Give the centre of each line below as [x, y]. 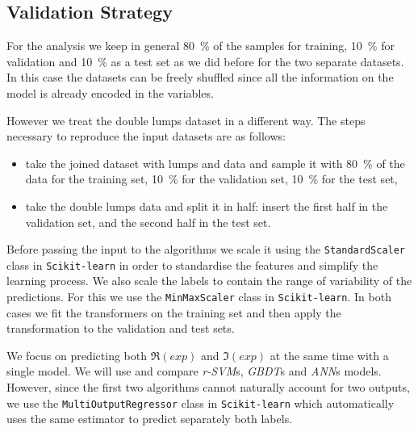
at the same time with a [329, 355]
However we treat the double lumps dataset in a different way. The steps [186, 120]
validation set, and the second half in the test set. [148, 222]
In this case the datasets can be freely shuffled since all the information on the [200, 77]
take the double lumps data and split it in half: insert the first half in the [207, 206]
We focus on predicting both [77, 355]
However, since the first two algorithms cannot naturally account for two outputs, [208, 387]
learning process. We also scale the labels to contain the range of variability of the [209, 281]
